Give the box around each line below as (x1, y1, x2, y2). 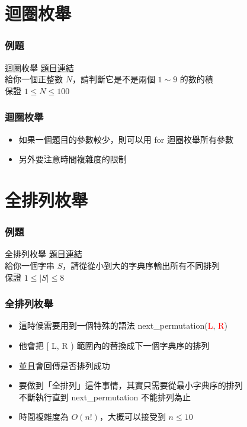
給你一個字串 (5, 259, 54, 271)
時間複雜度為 (18, 410, 69, 423)
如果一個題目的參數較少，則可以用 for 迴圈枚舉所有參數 (18, 133, 233, 145)
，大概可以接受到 (99, 410, 166, 423)
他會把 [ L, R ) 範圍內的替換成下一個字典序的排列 (18, 339, 210, 351)
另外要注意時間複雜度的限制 (18, 153, 127, 165)
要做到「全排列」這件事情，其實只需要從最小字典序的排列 (18, 379, 243, 391)
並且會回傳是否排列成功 (18, 359, 110, 371)
